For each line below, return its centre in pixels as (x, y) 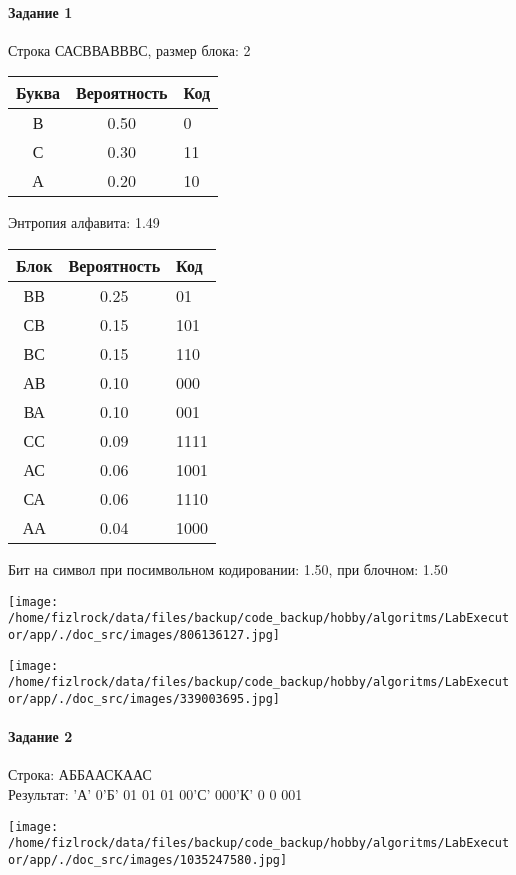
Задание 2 (40, 736)
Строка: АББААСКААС (80, 774)
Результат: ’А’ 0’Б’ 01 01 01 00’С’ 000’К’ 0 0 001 (155, 793)
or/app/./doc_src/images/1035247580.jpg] (148, 859)
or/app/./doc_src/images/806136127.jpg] (144, 634)
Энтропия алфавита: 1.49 (84, 222)
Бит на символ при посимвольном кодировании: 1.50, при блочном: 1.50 (228, 568)
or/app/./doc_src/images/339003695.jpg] (144, 698)
